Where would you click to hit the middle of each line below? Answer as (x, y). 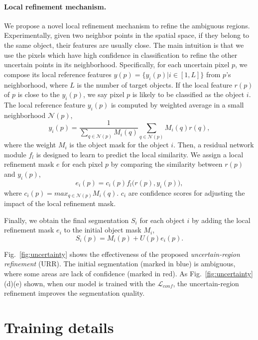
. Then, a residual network (214, 145)
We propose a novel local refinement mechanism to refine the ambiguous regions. (127, 25)
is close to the (39, 94)
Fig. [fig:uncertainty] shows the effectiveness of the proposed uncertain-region (122, 254)
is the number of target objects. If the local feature (154, 84)
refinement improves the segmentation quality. (74, 293)
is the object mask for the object (119, 145)
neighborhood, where (36, 84)
